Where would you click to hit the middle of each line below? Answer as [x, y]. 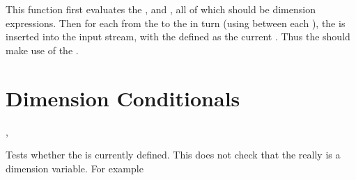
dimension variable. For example [75, 168]
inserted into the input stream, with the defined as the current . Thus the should [178, 36]
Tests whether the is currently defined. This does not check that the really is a [173, 155]
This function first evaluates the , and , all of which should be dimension [161, 9]
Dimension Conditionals [123, 98]
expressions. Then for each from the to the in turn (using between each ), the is [176, 23]
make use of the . [42, 50]
